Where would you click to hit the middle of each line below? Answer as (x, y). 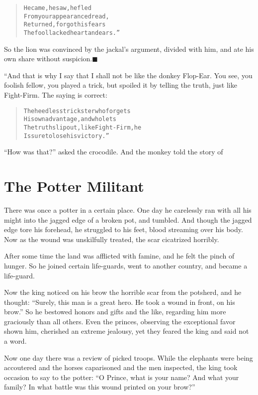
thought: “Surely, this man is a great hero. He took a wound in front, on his (120, 302)
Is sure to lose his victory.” (66, 136)
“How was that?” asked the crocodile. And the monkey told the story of (114, 152)
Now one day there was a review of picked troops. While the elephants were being (129, 357)
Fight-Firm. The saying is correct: (56, 95)
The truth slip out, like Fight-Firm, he (83, 127)
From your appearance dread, (66, 16)
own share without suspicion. (48, 59)
